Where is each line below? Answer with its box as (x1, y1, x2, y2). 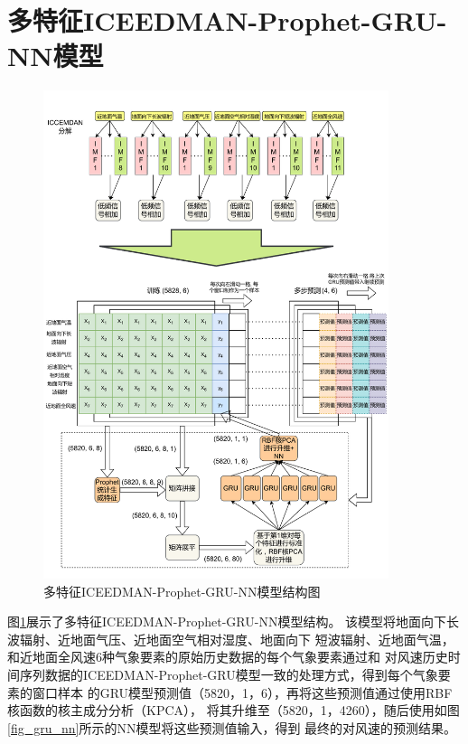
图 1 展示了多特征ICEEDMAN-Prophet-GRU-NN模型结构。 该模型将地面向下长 (7, 612, 460, 631)
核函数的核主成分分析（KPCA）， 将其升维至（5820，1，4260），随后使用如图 (7, 701, 460, 720)
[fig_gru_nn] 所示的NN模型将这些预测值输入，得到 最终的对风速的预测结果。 (7, 718, 457, 737)
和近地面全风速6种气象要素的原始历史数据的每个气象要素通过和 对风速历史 (7, 647, 448, 666)
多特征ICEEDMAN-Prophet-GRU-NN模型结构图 (43, 581, 321, 600)
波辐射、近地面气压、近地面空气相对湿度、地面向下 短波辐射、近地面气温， (7, 629, 454, 648)
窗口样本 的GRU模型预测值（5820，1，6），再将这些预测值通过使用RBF (32, 683, 453, 702)
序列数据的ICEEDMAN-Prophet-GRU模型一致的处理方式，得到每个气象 (19, 664, 438, 683)
